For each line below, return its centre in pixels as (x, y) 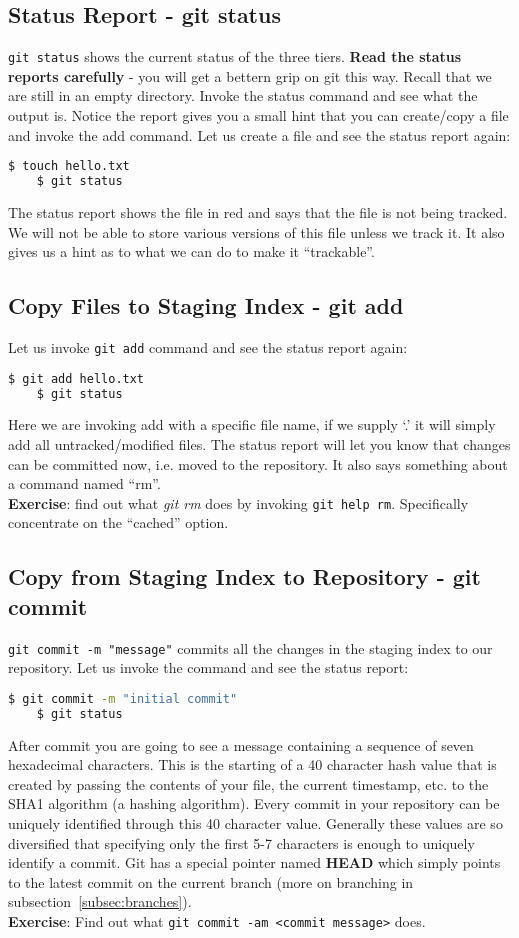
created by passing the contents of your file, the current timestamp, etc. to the (248, 783)
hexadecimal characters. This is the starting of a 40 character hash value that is (252, 764)
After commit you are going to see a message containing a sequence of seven (241, 744)
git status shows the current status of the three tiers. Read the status (235, 56)
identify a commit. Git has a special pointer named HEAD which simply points (254, 862)
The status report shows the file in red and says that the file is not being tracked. (258, 211)
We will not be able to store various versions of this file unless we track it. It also (256, 231)
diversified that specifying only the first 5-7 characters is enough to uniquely (241, 842)
